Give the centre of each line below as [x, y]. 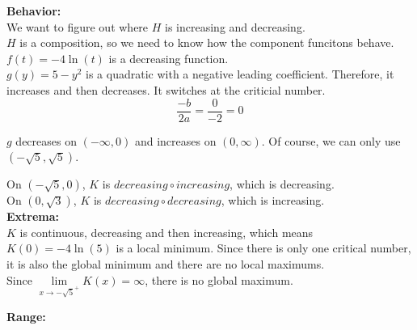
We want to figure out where [78, 26]
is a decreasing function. [168, 58]
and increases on [175, 140]
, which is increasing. [273, 200]
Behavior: [34, 11]
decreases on [46, 140]
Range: [26, 316]
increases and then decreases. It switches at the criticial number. [166, 89]
